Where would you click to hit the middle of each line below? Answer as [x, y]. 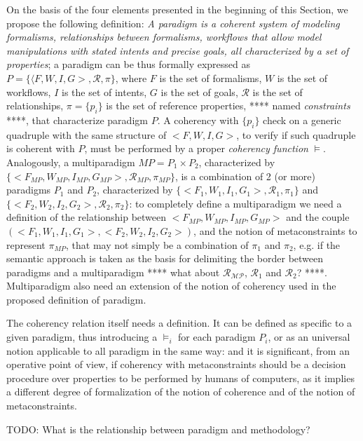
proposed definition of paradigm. [76, 299]
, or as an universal [309, 337]
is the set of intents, [104, 91]
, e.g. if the [317, 244]
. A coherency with [198, 120]
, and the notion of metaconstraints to [275, 230]
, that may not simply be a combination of [157, 244]
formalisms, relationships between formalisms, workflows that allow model [164, 37]
